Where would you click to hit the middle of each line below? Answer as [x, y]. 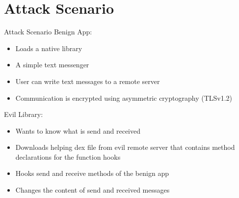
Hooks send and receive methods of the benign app [92, 173]
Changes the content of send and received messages [93, 190]
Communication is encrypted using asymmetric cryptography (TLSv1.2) [124, 98]
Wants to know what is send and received [78, 130]
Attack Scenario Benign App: [48, 32]
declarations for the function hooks [68, 156]
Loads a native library [49, 48]
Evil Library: [24, 114]
